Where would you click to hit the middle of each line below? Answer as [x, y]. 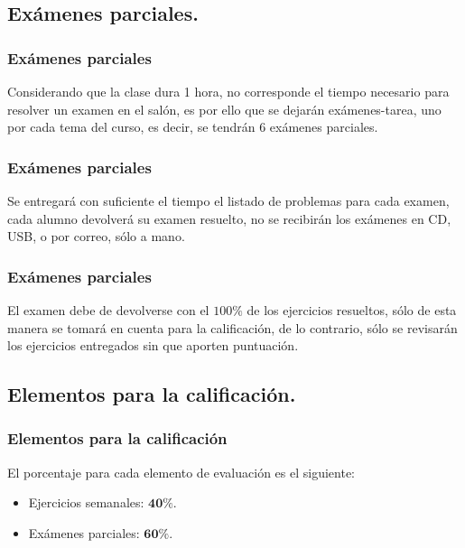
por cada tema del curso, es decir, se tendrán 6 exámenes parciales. [193, 127]
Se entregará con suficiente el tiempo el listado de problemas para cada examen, [228, 200]
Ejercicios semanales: [86, 502]
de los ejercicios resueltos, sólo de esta [352, 310]
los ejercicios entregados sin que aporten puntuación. [153, 345]
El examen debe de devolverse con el [108, 310]
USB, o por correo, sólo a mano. [96, 236]
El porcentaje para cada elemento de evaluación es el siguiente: [181, 472]
